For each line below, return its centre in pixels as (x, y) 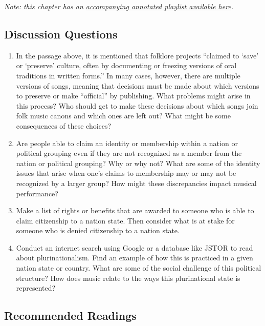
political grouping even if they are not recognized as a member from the (129, 153)
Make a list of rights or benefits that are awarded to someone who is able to (135, 210)
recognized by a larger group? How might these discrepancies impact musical (136, 183)
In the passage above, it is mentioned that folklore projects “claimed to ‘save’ (137, 55)
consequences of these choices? (64, 125)
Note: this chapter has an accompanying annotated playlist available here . (119, 6)
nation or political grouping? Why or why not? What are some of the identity (138, 163)
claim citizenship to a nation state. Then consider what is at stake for (125, 220)
